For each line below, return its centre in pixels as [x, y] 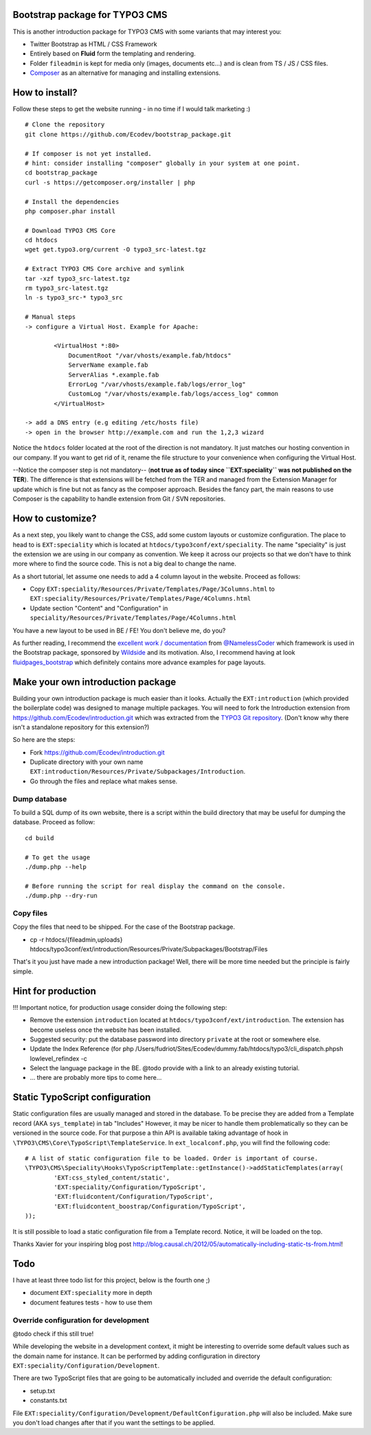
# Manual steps [50, 317]
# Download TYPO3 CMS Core [70, 230]
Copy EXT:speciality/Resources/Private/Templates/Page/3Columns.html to [152, 589]
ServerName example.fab [108, 365]
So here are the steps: [44, 740]
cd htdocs [41, 240]
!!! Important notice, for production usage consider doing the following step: [120, 1007]
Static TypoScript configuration [82, 1097]
